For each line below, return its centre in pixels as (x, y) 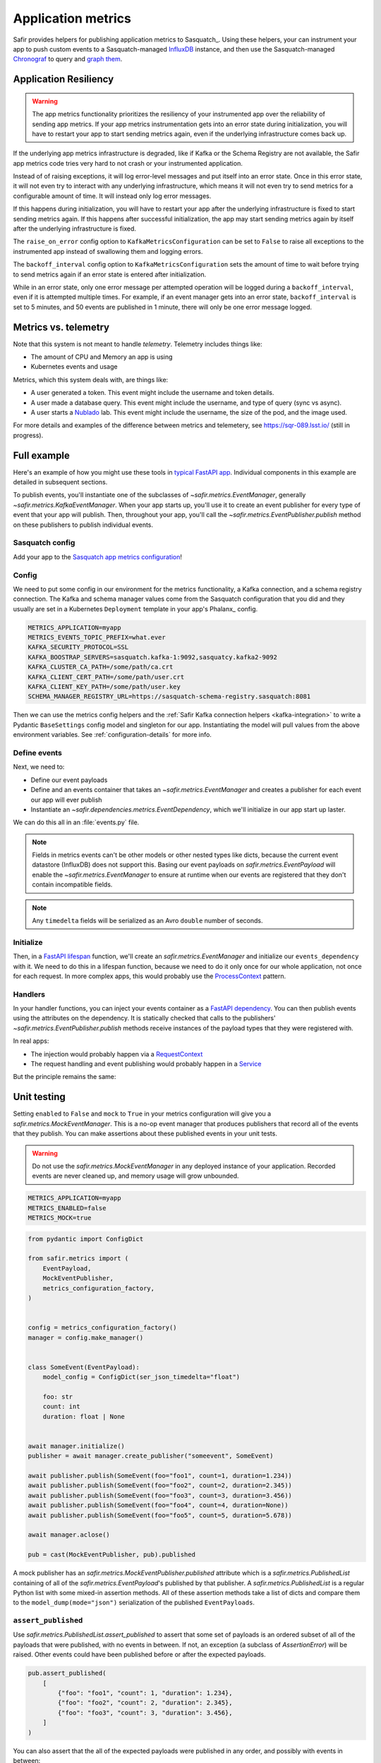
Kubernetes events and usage (74, 367)
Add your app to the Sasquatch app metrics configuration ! (98, 556)
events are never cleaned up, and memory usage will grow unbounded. (135, 1176)
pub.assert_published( (67, 1673)
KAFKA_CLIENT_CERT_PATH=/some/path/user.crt (106, 677)
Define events (38, 752)
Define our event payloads (69, 780)
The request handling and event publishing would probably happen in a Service (146, 1064)
